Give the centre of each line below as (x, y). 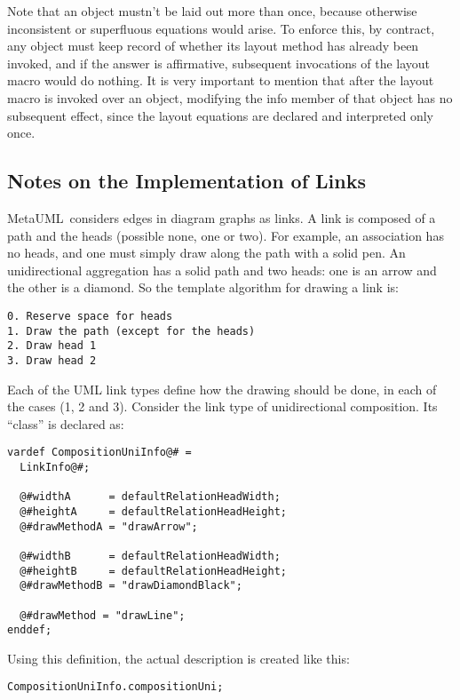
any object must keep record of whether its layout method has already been (213, 46)
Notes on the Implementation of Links (187, 181)
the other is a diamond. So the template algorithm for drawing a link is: (203, 287)
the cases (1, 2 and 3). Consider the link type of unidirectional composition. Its (222, 406)
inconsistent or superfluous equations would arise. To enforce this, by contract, (221, 28)
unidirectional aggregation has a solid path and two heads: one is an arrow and (222, 270)
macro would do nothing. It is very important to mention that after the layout (221, 80)
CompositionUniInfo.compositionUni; (115, 687)
